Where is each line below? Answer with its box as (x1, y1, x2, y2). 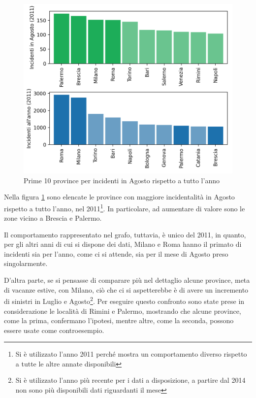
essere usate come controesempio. (4, 325, 104, 335)
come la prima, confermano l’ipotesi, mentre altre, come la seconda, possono (4, 315, 234, 326)
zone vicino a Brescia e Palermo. (4, 213, 102, 223)
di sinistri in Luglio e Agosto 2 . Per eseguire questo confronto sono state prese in (4, 295, 245, 306)
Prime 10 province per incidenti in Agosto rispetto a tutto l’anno (24, 175, 220, 185)
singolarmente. (4, 258, 48, 268)
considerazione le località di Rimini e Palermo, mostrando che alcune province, (4, 305, 241, 316)
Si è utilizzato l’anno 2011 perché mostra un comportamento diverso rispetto (15, 349, 247, 359)
